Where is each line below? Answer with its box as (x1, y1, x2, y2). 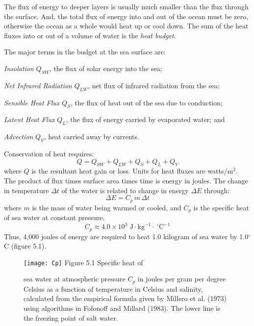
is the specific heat (193, 202, 249, 212)
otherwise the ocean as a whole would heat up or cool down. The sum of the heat (4, 21, 249, 31)
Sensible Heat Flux (4, 97, 60, 107)
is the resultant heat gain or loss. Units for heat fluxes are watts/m (31, 166, 233, 176)
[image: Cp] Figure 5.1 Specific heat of (24, 257, 143, 267)
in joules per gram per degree (137, 274, 226, 284)
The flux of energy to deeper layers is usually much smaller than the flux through (4, 1, 249, 11)
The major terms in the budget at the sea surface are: (4, 47, 166, 57)
